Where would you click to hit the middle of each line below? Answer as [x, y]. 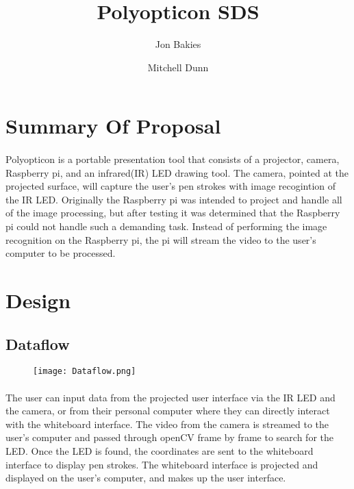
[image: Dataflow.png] [85, 372]
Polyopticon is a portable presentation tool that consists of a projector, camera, [173, 159]
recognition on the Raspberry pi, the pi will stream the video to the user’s [161, 239]
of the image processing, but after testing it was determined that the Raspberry [173, 213]
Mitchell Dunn [178, 67]
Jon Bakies [178, 44]
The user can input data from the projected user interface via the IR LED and [170, 397]
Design [38, 300]
